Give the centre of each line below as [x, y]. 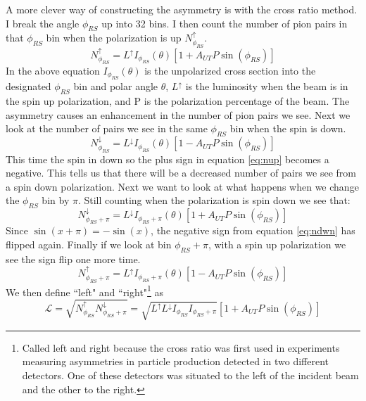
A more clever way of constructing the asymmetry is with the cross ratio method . [182, 9]
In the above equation [53, 70]
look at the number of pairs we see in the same [107, 128]
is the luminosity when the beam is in [267, 86]
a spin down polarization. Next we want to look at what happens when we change [182, 186]
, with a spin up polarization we [277, 244]
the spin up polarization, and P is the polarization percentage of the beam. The [178, 101]
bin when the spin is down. [288, 128]
